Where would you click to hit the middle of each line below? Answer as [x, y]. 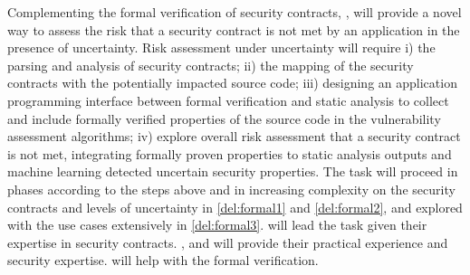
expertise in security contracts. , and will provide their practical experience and [228, 242]
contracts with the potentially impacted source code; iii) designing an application [232, 83]
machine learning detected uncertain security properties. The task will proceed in [233, 171]
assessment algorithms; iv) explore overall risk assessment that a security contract [234, 136]
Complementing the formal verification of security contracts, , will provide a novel [235, 12]
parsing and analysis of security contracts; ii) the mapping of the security [211, 65]
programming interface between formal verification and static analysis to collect [228, 100]
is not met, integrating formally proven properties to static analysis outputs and [230, 153]
